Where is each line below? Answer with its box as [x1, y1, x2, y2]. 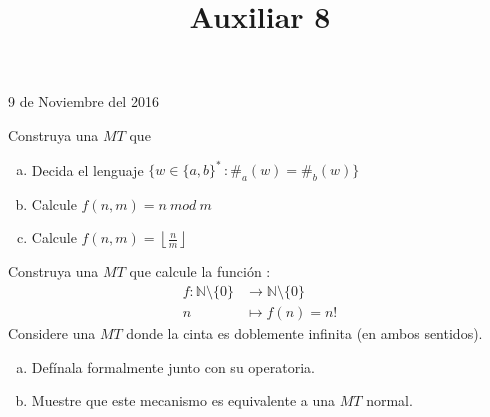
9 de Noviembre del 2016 [8, 91, 159, 112]
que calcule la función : [129, 261, 271, 282]
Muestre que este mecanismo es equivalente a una [31, 390, 336, 411]
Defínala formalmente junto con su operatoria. [31, 356, 315, 377]
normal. [366, 390, 413, 411]
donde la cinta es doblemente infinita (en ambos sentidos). [126, 323, 483, 344]
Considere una [8, 323, 96, 344]
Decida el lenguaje [31, 159, 144, 180]
